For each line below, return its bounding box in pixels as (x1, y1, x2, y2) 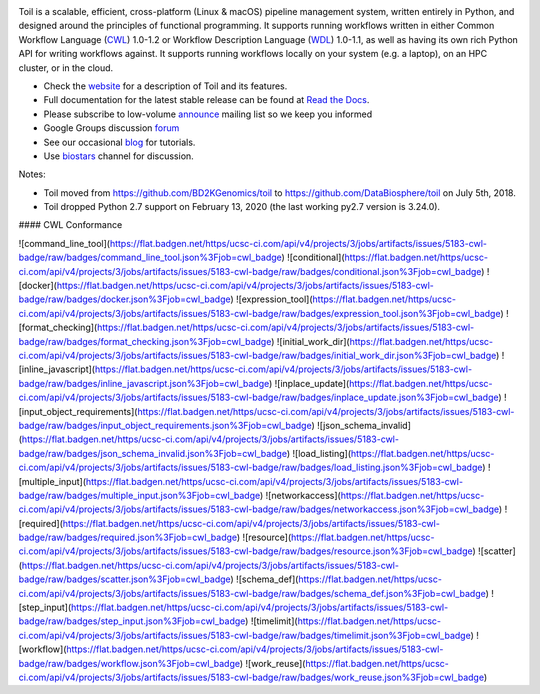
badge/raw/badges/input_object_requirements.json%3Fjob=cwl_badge (18, 419, 312, 431)
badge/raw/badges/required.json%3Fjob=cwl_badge (18, 531, 238, 544)
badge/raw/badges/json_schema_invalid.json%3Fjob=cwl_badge (18, 447, 287, 459)
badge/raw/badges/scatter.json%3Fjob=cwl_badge (18, 573, 231, 585)
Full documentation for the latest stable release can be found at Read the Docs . (43, 94, 370, 106)
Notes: (18, 168, 46, 180)
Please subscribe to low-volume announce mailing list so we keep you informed (43, 108, 373, 120)
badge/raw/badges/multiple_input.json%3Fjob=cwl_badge (18, 489, 261, 501)
